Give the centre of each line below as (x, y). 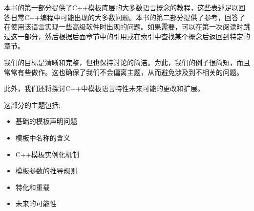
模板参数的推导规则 (46, 171)
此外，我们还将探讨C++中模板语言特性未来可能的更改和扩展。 (104, 88)
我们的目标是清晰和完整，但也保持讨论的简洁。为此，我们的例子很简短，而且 (127, 62)
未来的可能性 (36, 203)
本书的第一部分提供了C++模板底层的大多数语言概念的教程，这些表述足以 (121, 7)
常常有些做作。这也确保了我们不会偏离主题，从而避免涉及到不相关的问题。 (124, 72)
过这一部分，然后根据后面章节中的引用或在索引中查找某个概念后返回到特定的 (127, 36)
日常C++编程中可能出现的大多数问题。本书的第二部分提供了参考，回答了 (128, 17)
